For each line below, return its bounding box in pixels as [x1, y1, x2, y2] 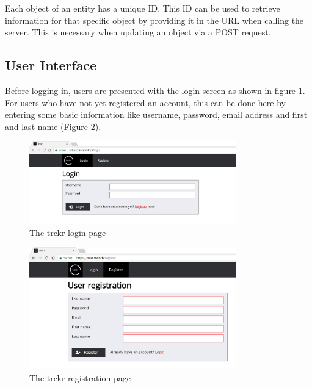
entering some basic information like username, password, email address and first [5, 108, 308, 121]
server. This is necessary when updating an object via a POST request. [5, 26, 271, 38]
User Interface [5, 56, 97, 74]
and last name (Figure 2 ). [5, 120, 101, 132]
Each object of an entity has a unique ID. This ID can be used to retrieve [5, 2, 280, 14]
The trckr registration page [29, 372, 131, 384]
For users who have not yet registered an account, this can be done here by [5, 96, 286, 109]
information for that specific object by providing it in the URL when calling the [5, 13, 304, 26]
